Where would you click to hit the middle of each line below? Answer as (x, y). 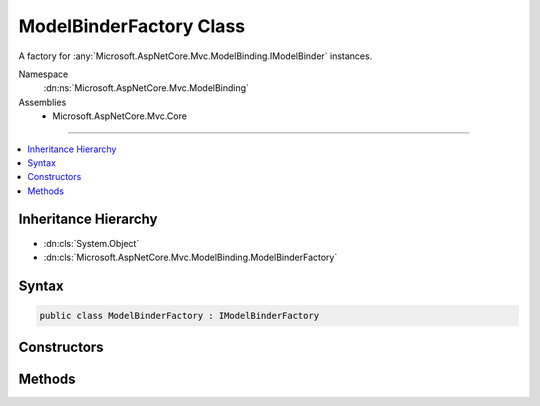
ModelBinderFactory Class (131, 26)
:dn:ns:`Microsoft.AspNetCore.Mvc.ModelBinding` (146, 88)
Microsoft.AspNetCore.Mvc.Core (119, 116)
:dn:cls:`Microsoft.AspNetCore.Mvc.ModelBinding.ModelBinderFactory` (190, 257)
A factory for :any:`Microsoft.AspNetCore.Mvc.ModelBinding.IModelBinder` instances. (195, 56)
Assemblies (42, 102)
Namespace (43, 74)
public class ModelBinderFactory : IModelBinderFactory (179, 315)
